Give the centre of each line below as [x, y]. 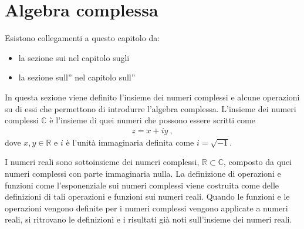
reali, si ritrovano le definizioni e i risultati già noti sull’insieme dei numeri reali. [148, 219]
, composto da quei [258, 162]
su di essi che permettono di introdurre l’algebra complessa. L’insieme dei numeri [151, 108]
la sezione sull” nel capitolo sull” [77, 77]
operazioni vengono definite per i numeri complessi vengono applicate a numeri [146, 208]
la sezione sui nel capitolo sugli [74, 57]
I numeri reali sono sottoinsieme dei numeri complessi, [102, 162]
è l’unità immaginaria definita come [130, 142]
